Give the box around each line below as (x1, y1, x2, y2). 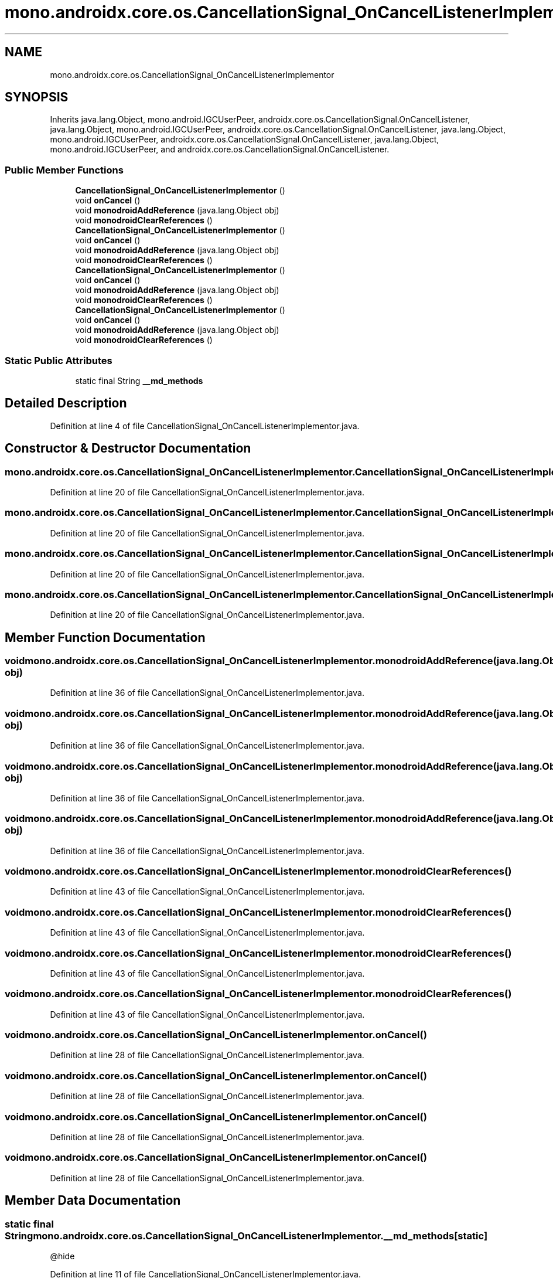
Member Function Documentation (5, 630, 206, 645)
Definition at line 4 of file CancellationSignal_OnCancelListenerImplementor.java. (50, 420, 360, 431)
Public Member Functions (5, 164, 124, 176)
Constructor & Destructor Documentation (5, 441, 251, 456)
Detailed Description (5, 396, 127, 411)
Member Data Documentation (5, 1193, 181, 1208)
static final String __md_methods (75, 375, 203, 386)
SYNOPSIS (5, 90, 69, 105)
